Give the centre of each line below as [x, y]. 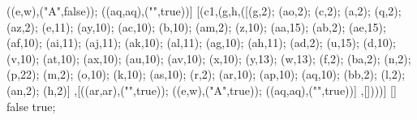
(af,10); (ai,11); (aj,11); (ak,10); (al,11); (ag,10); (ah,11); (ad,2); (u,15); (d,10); [201, 43]
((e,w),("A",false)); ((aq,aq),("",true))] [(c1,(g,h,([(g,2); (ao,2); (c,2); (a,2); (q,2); [204, 11]
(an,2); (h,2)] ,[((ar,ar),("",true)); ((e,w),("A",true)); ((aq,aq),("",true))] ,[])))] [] [202, 90]
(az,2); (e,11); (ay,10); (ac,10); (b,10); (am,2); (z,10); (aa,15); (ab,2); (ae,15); [196, 26]
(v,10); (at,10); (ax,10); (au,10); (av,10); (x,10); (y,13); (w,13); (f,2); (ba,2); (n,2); [209, 58]
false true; [31, 106]
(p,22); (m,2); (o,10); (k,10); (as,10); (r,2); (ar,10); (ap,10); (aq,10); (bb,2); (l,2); [206, 74]
